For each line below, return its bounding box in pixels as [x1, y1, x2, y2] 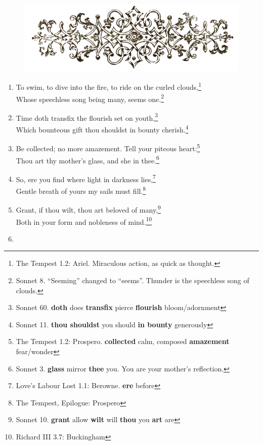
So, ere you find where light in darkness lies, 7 [16, 172, 156, 184]
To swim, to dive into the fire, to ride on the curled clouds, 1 [16, 80, 202, 92]
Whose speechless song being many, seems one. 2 [16, 92, 164, 104]
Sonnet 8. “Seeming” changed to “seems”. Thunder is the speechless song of [16, 275, 249, 285]
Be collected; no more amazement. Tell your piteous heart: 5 [16, 142, 200, 153]
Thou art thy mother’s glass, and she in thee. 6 [16, 153, 159, 165]
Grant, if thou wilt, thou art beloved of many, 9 [16, 203, 161, 215]
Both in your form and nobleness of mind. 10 [16, 215, 152, 227]
